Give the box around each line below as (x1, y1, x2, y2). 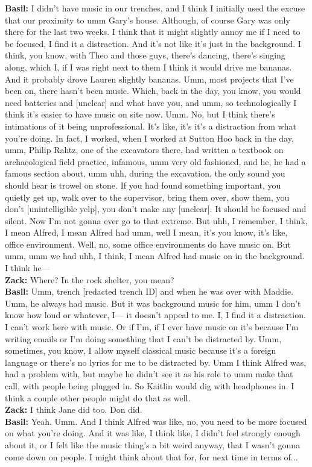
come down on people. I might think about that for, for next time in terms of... (5, 450, 298, 463)
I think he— (5, 262, 50, 274)
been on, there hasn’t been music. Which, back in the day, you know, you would (5, 84, 301, 97)
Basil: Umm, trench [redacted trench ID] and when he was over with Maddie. (5, 285, 294, 298)
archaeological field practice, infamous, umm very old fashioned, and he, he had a (5, 155, 306, 168)
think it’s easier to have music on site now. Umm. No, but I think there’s (5, 108, 275, 121)
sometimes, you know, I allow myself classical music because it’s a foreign (5, 344, 276, 357)
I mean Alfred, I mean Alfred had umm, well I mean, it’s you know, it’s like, (5, 226, 288, 239)
